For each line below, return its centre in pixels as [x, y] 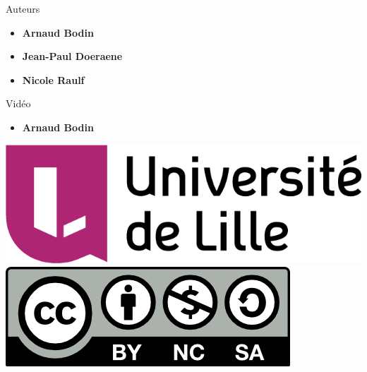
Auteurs [23, 8]
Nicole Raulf [53, 79]
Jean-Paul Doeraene [72, 56]
